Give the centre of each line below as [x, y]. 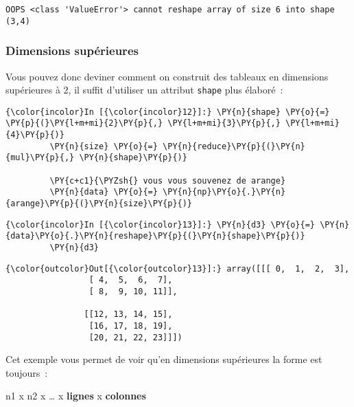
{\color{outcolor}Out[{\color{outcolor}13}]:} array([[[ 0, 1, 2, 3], [178, 268]
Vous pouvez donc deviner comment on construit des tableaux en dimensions [167, 76]
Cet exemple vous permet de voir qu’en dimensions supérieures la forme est [164, 359]
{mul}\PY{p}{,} [40, 158]
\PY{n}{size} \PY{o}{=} [104, 146]
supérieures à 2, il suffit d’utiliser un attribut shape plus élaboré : [144, 90]
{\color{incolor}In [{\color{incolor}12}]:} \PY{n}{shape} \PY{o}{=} [168, 112]
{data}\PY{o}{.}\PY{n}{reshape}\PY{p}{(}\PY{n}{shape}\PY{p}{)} [155, 236]
